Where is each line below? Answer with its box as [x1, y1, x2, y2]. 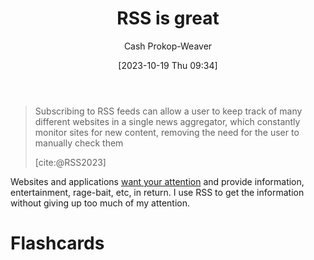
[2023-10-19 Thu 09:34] [118, 59, 218, 71]
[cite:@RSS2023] [34, 156, 107, 168]
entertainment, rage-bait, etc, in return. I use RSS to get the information [10, 186, 305, 198]
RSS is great [116, 7, 220, 30]
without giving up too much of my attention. [10, 197, 191, 209]
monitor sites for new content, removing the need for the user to [34, 126, 300, 138]
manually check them [34, 137, 124, 149]
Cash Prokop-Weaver [123, 40, 213, 52]
